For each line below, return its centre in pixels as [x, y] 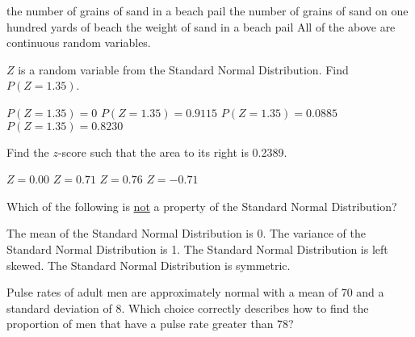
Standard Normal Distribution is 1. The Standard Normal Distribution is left [197, 249]
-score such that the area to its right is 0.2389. [172, 152]
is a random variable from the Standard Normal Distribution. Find [183, 69]
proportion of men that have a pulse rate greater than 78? [150, 324]
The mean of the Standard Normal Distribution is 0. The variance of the [187, 233]
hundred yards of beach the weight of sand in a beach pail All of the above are [201, 26]
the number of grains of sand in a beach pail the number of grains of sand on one [207, 11]
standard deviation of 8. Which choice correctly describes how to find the [188, 308]
